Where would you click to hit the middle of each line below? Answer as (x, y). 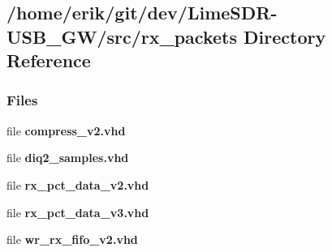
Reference (49, 60)
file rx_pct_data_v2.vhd (78, 184)
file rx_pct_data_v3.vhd (78, 212)
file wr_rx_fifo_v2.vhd (72, 239)
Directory (285, 36)
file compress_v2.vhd (66, 130)
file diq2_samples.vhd (68, 158)
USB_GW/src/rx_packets (122, 36)
